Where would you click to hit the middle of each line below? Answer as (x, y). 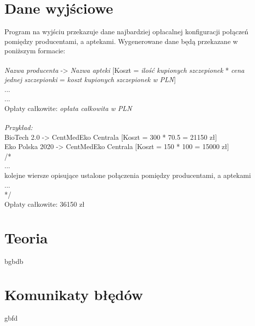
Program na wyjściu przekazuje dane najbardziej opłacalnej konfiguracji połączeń (127, 32)
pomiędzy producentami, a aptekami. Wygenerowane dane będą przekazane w (121, 41)
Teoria (26, 237)
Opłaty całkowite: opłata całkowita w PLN (68, 108)
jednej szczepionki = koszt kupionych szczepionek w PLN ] (90, 79)
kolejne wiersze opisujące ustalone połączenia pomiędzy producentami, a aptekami (128, 175)
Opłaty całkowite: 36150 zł (45, 204)
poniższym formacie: (35, 51)
